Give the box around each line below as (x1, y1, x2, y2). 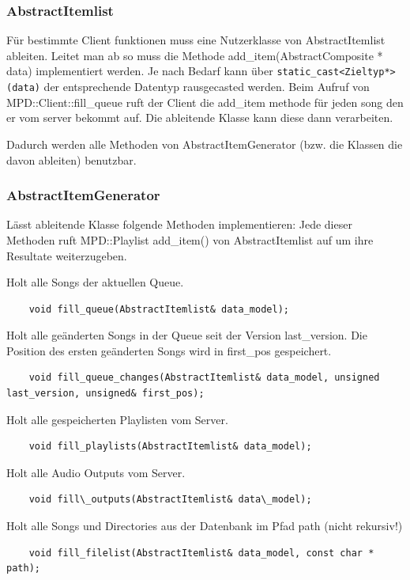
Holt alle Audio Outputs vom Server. (6, 464, 186, 480)
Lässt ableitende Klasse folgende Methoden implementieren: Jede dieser (6, 216, 352, 233)
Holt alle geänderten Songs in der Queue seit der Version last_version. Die (6, 327, 367, 343)
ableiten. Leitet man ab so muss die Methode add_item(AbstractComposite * (6, 47, 383, 63)
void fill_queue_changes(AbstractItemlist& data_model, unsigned (28, 372, 380, 384)
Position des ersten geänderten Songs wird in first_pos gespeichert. (6, 342, 332, 358)
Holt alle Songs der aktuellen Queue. (6, 274, 184, 290)
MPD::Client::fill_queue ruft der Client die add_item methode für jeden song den (6, 93, 404, 110)
